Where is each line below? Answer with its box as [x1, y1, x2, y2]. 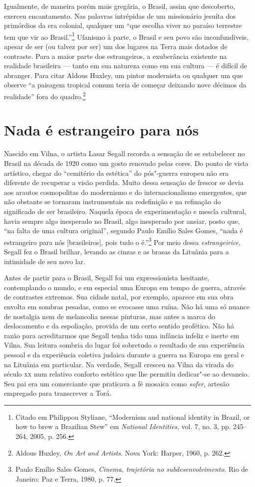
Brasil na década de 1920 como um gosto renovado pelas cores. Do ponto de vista [4, 158, 249, 168]
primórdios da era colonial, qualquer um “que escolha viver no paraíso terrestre [4, 20, 242, 30]
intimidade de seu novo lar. [4, 256, 85, 266]
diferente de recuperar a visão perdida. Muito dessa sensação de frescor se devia [4, 177, 244, 188]
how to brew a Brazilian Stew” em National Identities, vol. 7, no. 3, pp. [15, 421, 231, 432]
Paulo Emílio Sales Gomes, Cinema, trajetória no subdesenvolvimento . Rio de [15, 464, 248, 474]
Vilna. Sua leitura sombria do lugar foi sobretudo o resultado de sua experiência [4, 340, 245, 350]
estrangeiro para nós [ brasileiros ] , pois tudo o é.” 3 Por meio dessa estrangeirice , [4, 235, 241, 247]
